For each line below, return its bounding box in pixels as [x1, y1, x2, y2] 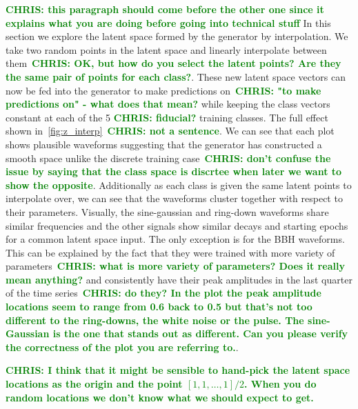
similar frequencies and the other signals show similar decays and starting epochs [6, 218, 348, 232]
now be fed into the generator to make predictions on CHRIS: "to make [6, 83, 321, 97]
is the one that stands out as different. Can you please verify [52, 326, 348, 341]
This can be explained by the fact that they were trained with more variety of [6, 245, 335, 259]
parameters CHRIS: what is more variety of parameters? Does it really [6, 259, 345, 273]
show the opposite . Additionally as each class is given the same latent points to [6, 177, 352, 192]
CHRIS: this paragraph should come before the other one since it [6, 2, 324, 16]
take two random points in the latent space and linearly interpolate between [6, 42, 327, 57]
